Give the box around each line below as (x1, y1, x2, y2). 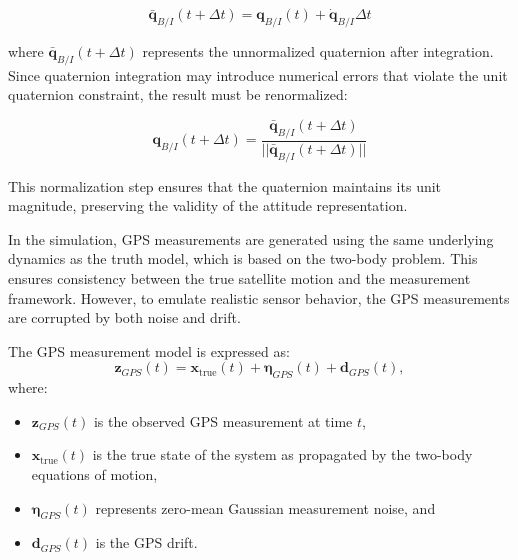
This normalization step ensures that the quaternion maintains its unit (8, 175, 442, 196)
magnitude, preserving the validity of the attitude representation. (8, 195, 408, 216)
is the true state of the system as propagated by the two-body (92, 444, 473, 465)
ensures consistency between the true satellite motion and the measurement (8, 268, 471, 288)
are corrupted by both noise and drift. (8, 307, 241, 328)
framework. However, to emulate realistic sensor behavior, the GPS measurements (8, 287, 510, 308)
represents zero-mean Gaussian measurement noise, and (95, 497, 436, 518)
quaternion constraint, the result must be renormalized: (8, 84, 348, 105)
